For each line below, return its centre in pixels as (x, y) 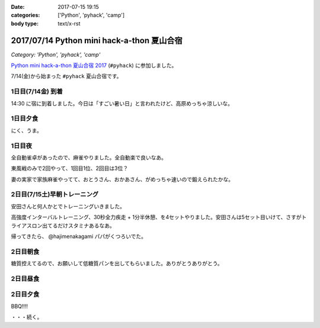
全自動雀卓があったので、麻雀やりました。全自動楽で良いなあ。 (89, 157)
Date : (18, 7)
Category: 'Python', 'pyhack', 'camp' (56, 54)
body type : (25, 23)
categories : (25, 15)
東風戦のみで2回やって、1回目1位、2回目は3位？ (70, 168)
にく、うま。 (27, 130)
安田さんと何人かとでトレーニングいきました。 (68, 206)
